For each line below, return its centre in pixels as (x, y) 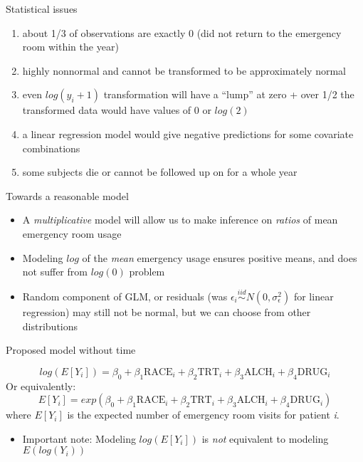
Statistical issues (42, 9)
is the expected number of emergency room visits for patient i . (203, 415)
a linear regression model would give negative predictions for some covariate (188, 133)
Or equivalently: (41, 385)
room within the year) (70, 47)
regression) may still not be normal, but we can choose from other (167, 311)
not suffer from (55, 272)
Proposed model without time (71, 350)
